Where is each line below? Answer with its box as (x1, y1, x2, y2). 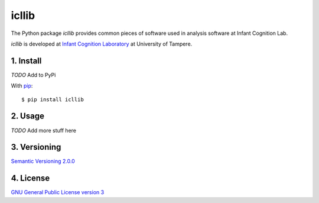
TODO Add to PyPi (11, 71, 56, 78)
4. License (11, 173, 50, 183)
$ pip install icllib (21, 96, 84, 103)
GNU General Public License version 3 (11, 189, 105, 196)
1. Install (11, 56, 42, 66)
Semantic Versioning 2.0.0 (11, 157, 75, 165)
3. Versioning (11, 142, 61, 152)
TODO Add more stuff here (11, 127, 77, 134)
